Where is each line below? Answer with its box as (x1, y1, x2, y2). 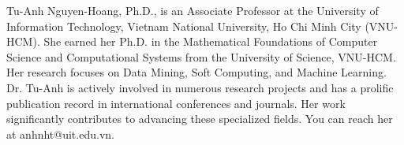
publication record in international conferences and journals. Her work (6, 95, 346, 111)
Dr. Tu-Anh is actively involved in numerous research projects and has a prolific (6, 79, 394, 95)
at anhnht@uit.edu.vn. (6, 125, 114, 142)
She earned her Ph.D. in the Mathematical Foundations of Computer (43, 33, 378, 50)
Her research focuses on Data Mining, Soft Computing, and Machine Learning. (6, 64, 387, 80)
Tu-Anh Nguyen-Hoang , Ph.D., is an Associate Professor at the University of (6, 2, 379, 18)
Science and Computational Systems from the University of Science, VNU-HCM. (6, 48, 396, 65)
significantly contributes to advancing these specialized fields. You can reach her (6, 110, 393, 127)
